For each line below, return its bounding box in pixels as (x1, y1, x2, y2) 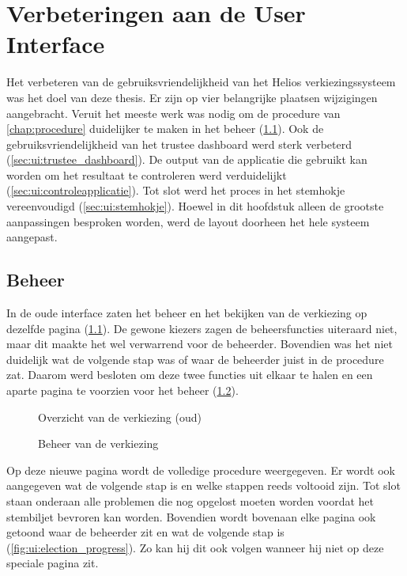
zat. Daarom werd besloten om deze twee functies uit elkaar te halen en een (6, 366, 373, 383)
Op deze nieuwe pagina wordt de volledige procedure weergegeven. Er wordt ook (6, 461, 395, 478)
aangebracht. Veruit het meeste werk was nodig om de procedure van (6, 104, 341, 121)
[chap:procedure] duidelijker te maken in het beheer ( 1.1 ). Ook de (6, 120, 324, 137)
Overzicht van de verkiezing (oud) (38, 408, 202, 425)
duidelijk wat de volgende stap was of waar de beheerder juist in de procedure (6, 351, 384, 367)
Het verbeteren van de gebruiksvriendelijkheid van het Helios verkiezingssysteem (6, 74, 396, 90)
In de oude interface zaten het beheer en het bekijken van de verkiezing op (6, 305, 367, 321)
